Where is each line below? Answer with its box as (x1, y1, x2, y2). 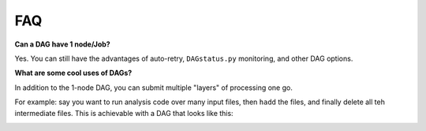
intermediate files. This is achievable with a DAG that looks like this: (14, 108, 234, 118)
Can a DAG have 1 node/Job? (14, 39, 110, 49)
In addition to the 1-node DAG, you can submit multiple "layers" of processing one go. (14, 83, 293, 92)
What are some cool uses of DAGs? (14, 68, 133, 78)
